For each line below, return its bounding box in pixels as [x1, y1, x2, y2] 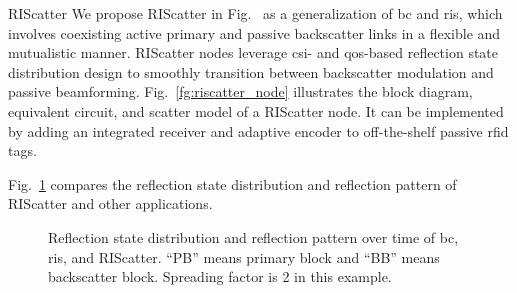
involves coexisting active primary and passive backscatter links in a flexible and [8, 22, 501, 43]
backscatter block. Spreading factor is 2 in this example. [48, 266, 392, 287]
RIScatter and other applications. [8, 193, 213, 214]
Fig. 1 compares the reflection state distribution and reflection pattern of [8, 173, 457, 194]
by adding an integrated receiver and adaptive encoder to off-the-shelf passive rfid [8, 120, 509, 141]
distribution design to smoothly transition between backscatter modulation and [8, 61, 494, 82]
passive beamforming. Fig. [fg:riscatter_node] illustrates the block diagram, [8, 81, 473, 102]
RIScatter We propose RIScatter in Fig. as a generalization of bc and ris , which [8, 3, 503, 23]
